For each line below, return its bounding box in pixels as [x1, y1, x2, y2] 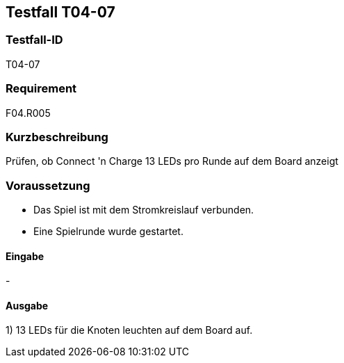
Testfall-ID [6, 33, 63, 47]
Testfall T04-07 [6, 3, 115, 21]
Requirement [6, 81, 77, 96]
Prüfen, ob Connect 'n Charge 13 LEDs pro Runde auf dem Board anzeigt [6, 155, 338, 168]
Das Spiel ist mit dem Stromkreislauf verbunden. [33, 204, 254, 216]
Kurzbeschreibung [6, 129, 108, 144]
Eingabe [6, 250, 44, 262]
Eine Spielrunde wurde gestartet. [33, 225, 183, 238]
